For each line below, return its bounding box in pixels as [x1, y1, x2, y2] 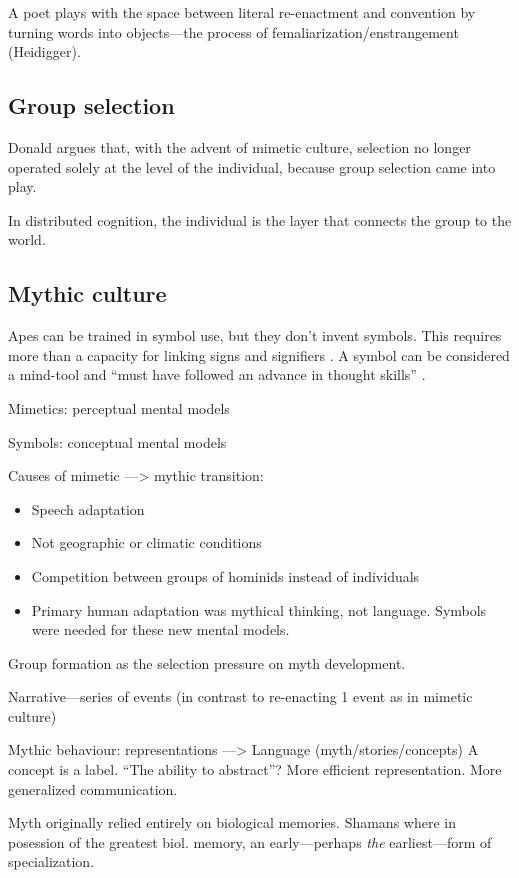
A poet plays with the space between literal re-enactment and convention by [8, 2, 476, 22]
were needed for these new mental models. [31, 619, 290, 640]
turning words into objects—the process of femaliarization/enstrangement [8, 21, 459, 42]
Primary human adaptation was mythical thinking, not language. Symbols [31, 599, 487, 620]
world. [8, 229, 46, 250]
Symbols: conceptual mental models [8, 431, 227, 452]
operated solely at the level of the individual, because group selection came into [8, 156, 496, 177]
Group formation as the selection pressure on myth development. [8, 652, 406, 673]
